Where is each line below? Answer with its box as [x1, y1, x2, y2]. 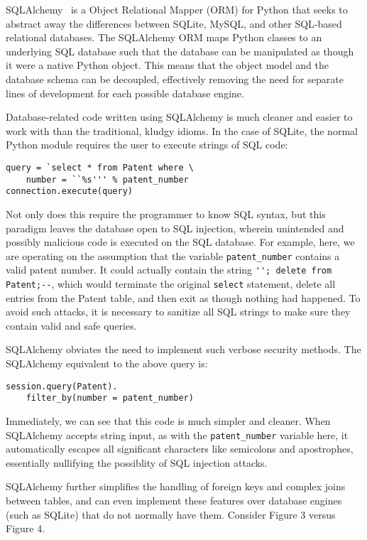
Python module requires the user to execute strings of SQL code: [6, 137, 288, 152]
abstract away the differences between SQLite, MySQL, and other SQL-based [6, 16, 342, 31]
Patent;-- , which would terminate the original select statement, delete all [6, 276, 336, 291]
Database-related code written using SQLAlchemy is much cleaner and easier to [6, 109, 353, 124]
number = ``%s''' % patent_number [26, 174, 189, 185]
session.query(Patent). [6, 381, 118, 391]
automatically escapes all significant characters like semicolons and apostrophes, [6, 441, 354, 456]
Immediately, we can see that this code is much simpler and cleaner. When [6, 413, 331, 428]
